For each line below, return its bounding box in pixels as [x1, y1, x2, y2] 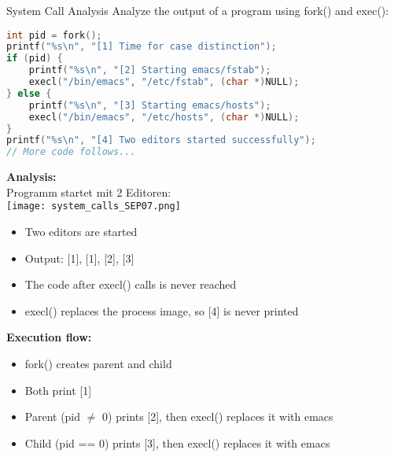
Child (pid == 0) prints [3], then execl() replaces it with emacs [24, 434, 330, 451]
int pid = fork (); [6, 29, 102, 41]
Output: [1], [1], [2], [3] [24, 249, 134, 266]
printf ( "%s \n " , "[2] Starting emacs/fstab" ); [28, 64, 271, 76]
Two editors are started [24, 223, 138, 240]
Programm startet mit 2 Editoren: [6, 183, 171, 200]
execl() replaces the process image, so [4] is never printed [24, 302, 299, 319]
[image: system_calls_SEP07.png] [6, 201, 181, 212]
